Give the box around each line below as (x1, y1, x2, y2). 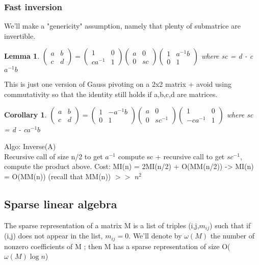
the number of (210, 230, 255, 241)
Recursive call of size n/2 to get (4, 151, 103, 161)
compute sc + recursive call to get (118, 151, 225, 161)
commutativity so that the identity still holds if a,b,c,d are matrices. (4, 89, 218, 100)
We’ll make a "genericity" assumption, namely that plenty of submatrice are (4, 20, 241, 31)
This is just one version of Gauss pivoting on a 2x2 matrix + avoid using (4, 79, 231, 89)
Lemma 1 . (4, 51, 40, 61)
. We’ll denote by (128, 230, 182, 241)
